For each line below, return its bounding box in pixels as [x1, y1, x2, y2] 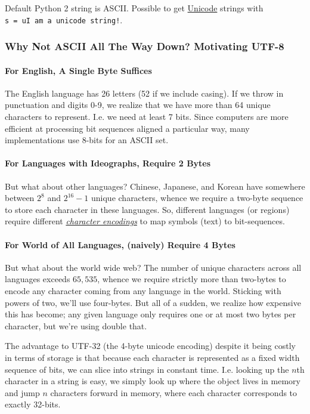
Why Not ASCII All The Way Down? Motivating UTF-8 [5, 39, 284, 54]
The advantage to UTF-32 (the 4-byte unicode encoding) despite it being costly [5, 339, 296, 352]
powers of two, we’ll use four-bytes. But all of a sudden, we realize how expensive [5, 296, 301, 308]
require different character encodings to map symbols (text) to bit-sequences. [5, 215, 285, 227]
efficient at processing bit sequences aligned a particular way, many [5, 122, 250, 134]
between [5, 191, 35, 204]
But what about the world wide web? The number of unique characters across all [5, 261, 302, 273]
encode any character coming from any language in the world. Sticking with [5, 285, 281, 297]
